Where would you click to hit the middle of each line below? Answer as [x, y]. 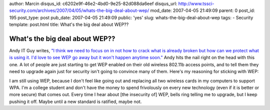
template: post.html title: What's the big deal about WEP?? [69, 24]
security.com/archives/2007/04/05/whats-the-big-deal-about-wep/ [79, 10]
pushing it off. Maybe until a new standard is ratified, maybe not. [75, 102]
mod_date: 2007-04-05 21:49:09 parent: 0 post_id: [202, 10]
